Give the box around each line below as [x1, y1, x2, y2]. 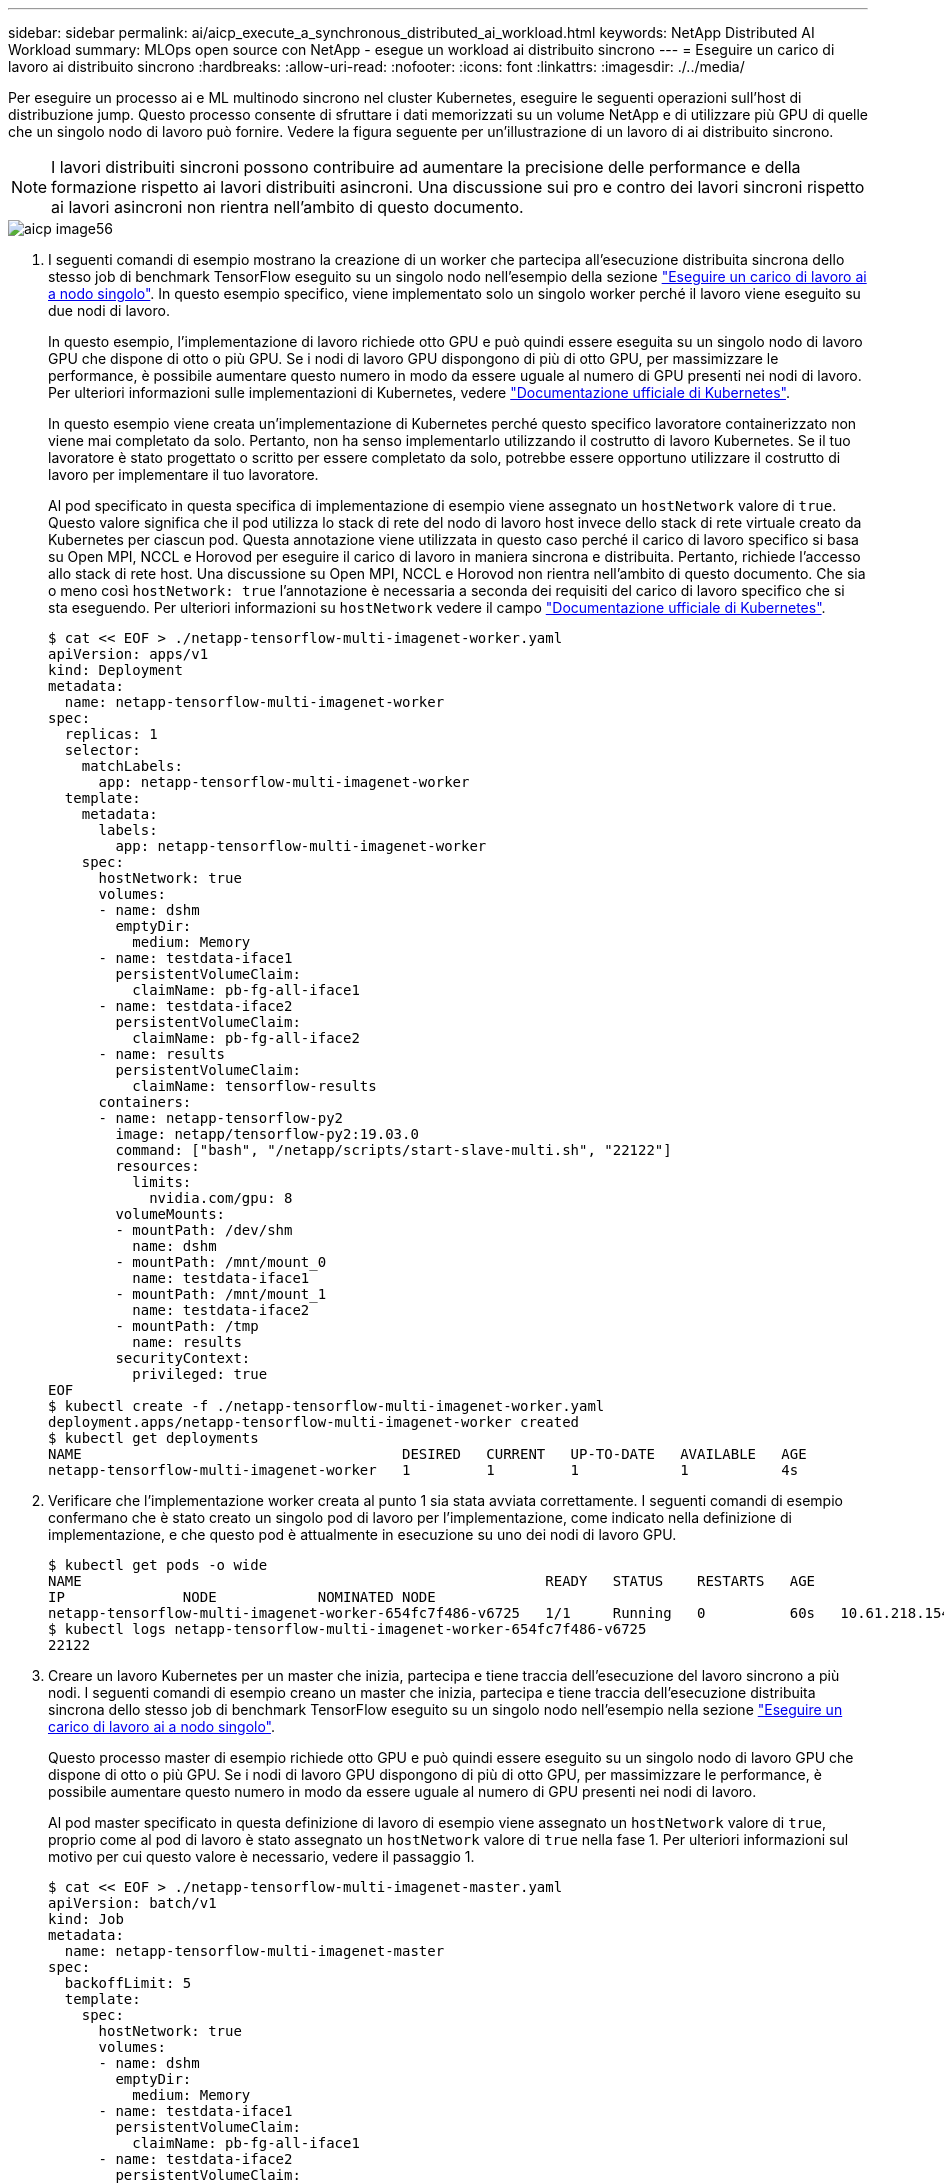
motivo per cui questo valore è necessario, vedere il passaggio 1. [48, 1848, 475, 1865]
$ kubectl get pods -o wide [48, 1557, 268, 1573]
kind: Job [48, 1911, 124, 1927]
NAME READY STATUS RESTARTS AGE [48, 1573, 816, 1589]
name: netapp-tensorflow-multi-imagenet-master [64, 1943, 445, 1959]
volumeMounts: [115, 1206, 226, 1222]
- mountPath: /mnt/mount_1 [115, 1286, 327, 1302]
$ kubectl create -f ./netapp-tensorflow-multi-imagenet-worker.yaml [48, 1398, 605, 1414]
